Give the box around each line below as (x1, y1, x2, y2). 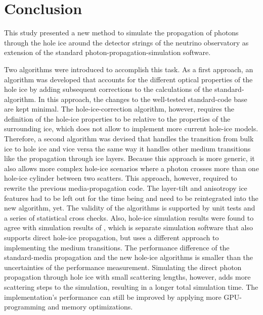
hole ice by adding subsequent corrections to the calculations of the (4, 84, 212, 94)
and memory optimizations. (48, 301, 133, 312)
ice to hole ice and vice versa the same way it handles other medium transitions (4, 143, 251, 153)
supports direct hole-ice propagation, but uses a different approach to (4, 232, 219, 242)
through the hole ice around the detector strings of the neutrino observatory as (4, 37, 249, 47)
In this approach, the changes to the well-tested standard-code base (38, 93, 247, 104)
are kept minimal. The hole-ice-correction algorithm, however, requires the (4, 103, 234, 114)
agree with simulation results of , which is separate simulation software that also (4, 222, 253, 233)
